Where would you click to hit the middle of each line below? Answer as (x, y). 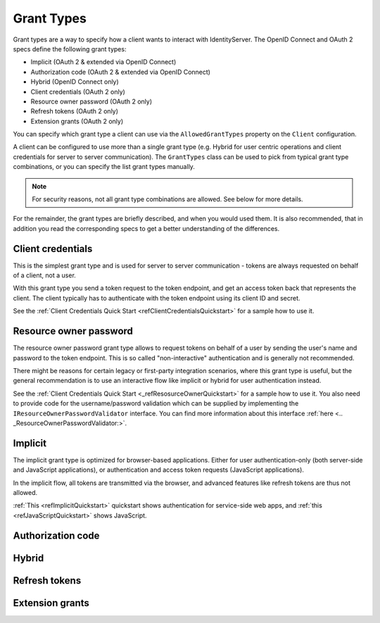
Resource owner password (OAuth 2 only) (91, 101)
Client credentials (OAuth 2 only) (78, 92)
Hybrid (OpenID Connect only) (75, 82)
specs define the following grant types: (70, 49)
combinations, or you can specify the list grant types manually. (104, 167)
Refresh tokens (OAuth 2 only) (75, 111)
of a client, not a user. (45, 275)
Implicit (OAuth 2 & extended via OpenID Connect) (103, 62)
